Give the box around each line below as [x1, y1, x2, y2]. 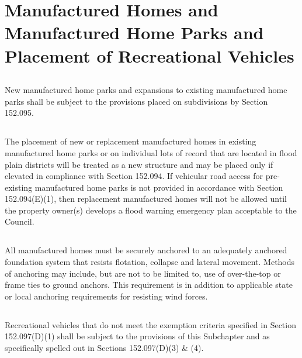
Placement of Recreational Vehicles [5, 43, 294, 67]
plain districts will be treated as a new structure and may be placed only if [5, 158, 273, 170]
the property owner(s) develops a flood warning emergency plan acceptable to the [5, 204, 297, 216]
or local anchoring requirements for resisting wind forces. [5, 290, 208, 302]
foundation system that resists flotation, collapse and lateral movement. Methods [5, 256, 295, 268]
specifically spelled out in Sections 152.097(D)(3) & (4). [5, 342, 204, 353]
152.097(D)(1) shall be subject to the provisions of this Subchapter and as [5, 330, 270, 342]
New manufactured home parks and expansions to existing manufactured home [5, 84, 287, 96]
